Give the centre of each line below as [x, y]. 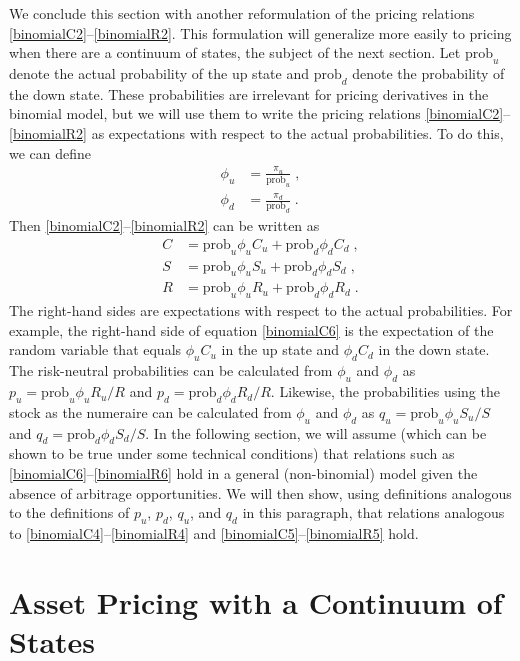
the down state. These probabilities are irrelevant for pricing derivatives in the [249, 93]
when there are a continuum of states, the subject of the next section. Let [235, 52]
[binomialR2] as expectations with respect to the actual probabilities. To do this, [256, 132]
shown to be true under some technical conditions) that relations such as [232, 453]
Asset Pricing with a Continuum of [256, 601]
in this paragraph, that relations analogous [373, 512]
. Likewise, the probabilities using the [385, 391]
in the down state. [434, 349]
